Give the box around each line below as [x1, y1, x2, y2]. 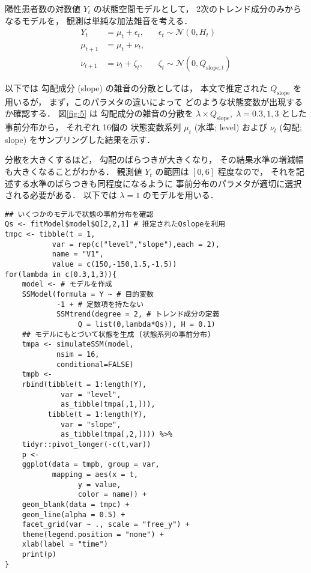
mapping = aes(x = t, [52, 470, 138, 479]
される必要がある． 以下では [5, 189, 117, 201]
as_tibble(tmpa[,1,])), [61, 400, 155, 409]
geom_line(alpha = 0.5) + [22, 510, 125, 519]
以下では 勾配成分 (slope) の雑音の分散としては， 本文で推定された [5, 81, 268, 94]
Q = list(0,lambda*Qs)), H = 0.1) [77, 320, 216, 329]
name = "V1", [52, 250, 104, 259]
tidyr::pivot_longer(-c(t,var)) [22, 440, 151, 449]
